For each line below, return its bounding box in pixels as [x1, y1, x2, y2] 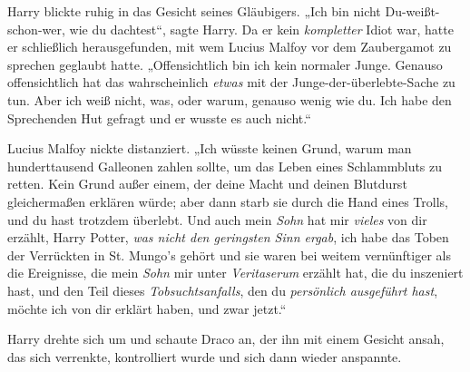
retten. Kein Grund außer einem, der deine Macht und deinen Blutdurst [7, 174, 407, 193]
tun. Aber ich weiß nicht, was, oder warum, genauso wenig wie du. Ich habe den [7, 90, 452, 109]
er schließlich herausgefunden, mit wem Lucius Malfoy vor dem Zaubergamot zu [7, 37, 452, 56]
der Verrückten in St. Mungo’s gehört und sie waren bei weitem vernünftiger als [7, 245, 451, 264]
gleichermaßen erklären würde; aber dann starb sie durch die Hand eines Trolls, [7, 191, 448, 210]
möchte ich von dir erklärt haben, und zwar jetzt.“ [7, 299, 287, 318]
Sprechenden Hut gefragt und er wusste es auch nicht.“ [7, 108, 311, 127]
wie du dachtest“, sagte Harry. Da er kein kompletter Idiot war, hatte [69, 19, 454, 38]
